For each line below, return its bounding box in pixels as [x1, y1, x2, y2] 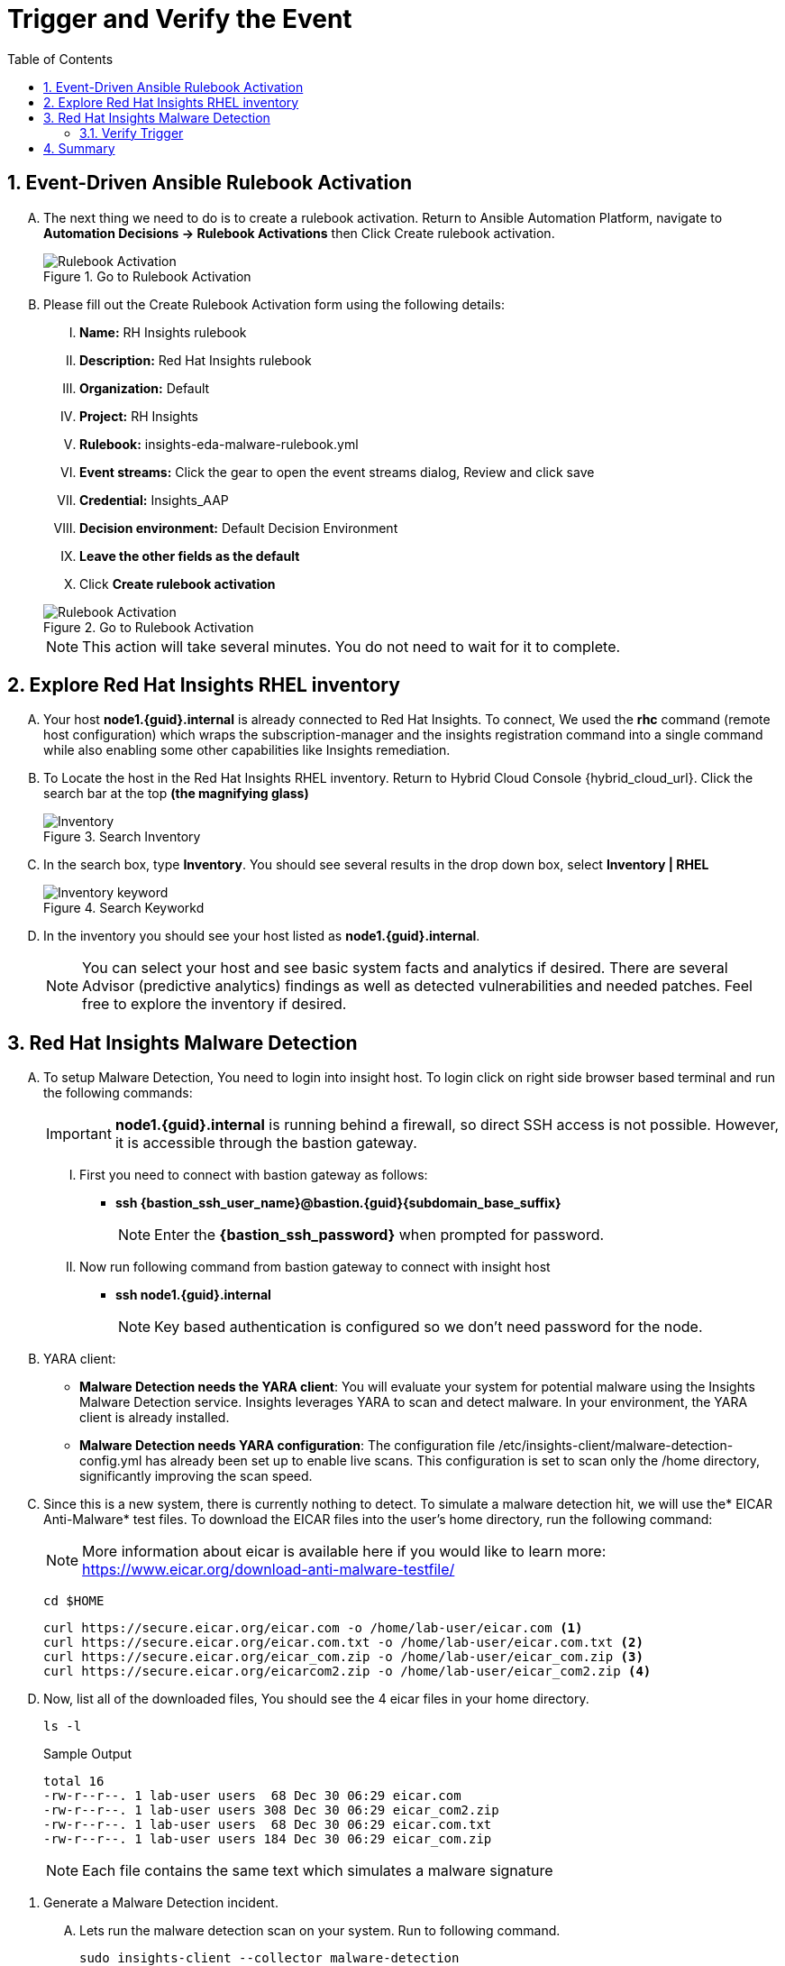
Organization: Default [79, 380, 210, 396]
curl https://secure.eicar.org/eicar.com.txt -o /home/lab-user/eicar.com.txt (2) [43, 1635, 644, 1650]
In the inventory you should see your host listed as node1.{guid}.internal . [43, 928, 480, 944]
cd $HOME [43, 1594, 105, 1609]
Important [46, 1125, 112, 1144]
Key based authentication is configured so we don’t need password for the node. [154, 1318, 703, 1337]
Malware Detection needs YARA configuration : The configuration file [79, 1438, 496, 1454]
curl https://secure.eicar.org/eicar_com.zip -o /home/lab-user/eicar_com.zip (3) [43, 1649, 644, 1665]
